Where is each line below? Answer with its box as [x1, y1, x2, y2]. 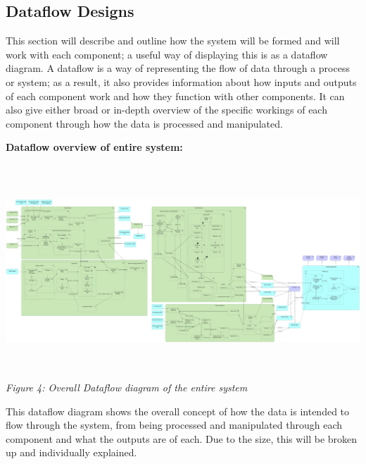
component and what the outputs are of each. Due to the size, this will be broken [6, 431, 358, 446]
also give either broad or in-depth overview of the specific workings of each [6, 102, 327, 117]
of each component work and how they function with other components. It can [6, 88, 345, 103]
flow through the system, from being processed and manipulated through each [6, 417, 343, 432]
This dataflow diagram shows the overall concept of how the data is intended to [6, 403, 350, 418]
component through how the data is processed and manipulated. [6, 116, 283, 130]
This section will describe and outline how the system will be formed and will [6, 33, 340, 48]
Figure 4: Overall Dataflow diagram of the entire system [6, 379, 248, 394]
